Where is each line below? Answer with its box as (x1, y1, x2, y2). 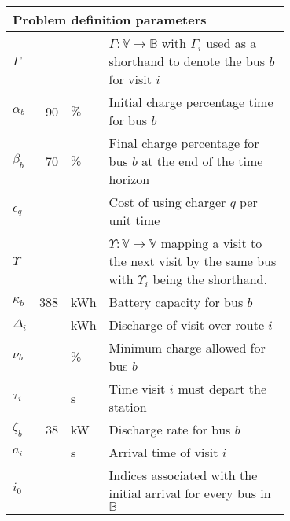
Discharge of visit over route (108, 316, 264, 334)
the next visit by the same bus (108, 252, 277, 270)
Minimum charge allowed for (108, 338, 266, 357)
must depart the (178, 379, 266, 397)
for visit (108, 70, 152, 88)
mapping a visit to (160, 234, 262, 252)
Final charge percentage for (108, 134, 259, 152)
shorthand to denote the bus (108, 52, 266, 70)
